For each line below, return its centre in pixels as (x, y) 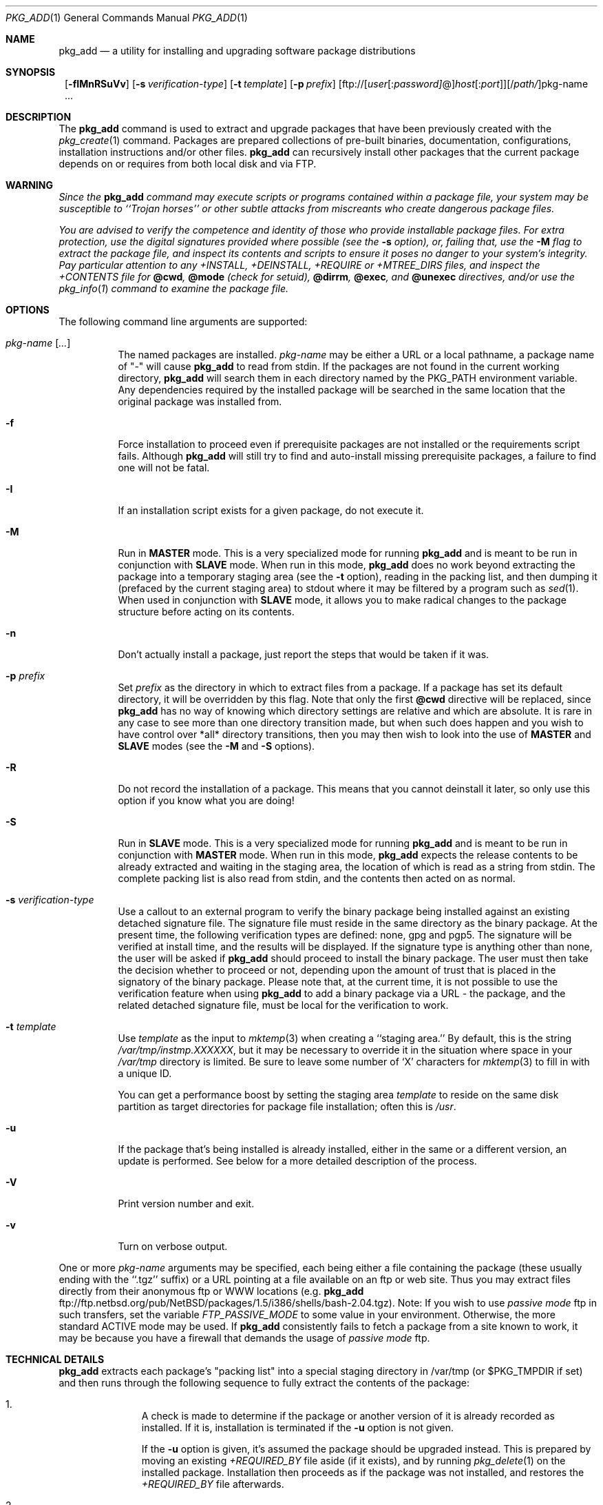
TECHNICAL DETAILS (55, 1359)
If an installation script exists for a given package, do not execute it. (271, 510)
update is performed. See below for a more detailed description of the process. (297, 1161)
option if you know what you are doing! (206, 800)
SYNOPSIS (31, 72)
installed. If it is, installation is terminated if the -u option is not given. (298, 1427)
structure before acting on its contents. (206, 612)
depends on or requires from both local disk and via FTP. (188, 164)
